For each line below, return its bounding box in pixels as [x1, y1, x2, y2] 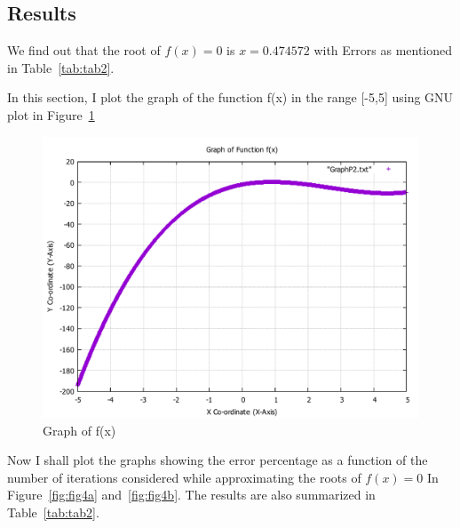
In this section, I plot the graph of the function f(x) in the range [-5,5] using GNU [7, 88, 454, 107]
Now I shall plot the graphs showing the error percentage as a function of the [7, 451, 428, 469]
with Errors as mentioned [313, 41, 453, 60]
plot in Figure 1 [7, 105, 95, 124]
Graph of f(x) [43, 420, 116, 439]
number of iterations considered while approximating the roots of [7, 468, 361, 486]
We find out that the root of [7, 41, 161, 60]
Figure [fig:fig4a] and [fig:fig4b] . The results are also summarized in [7, 485, 376, 504]
